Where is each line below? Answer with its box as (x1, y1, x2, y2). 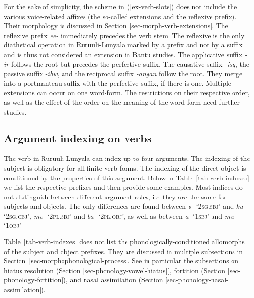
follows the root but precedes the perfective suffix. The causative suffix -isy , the (11, 59, 249, 69)
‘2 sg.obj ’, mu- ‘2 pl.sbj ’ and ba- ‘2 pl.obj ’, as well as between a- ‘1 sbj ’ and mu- (4, 210, 236, 220)
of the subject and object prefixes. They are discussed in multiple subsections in (4, 246, 243, 256)
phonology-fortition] (4, 275, 63, 285)
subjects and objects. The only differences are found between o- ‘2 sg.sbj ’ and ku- (4, 201, 246, 211)
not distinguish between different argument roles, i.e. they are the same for (4, 191, 227, 201)
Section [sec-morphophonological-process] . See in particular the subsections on (4, 256, 239, 266)
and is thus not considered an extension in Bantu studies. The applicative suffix (4, 49, 243, 59)
